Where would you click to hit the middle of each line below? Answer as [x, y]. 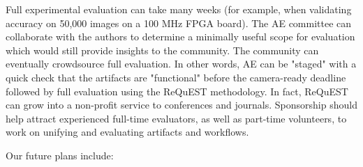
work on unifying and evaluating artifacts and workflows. [127, 132]
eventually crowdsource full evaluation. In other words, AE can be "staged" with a [181, 64]
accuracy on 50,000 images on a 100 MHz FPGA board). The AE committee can [179, 23]
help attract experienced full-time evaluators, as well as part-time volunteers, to [176, 118]
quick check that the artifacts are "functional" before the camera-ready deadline [176, 77]
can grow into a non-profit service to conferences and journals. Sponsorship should [181, 105]
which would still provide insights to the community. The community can [162, 50]
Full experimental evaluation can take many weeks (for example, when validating [179, 9]
